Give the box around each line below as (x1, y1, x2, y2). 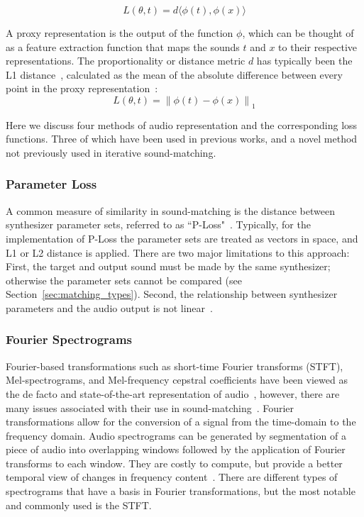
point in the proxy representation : (6, 81, 158, 96)
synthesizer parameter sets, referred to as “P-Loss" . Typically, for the (6, 217, 311, 232)
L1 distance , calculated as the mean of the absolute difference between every (6, 67, 343, 82)
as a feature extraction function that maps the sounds (6, 39, 240, 54)
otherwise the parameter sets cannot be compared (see (6, 272, 242, 287)
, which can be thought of (242, 26, 354, 40)
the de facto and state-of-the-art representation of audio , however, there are (6, 386, 340, 401)
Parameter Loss (6, 175, 97, 193)
